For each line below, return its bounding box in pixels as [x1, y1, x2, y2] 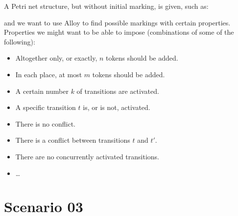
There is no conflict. [15, 118, 76, 129]
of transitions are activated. [76, 86, 159, 96]
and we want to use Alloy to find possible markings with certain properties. [4, 17, 231, 27]
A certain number [15, 86, 69, 96]
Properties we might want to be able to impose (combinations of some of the [4, 27, 234, 37]
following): [4, 36, 35, 46]
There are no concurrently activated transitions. [15, 151, 159, 161]
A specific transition [15, 102, 76, 112]
